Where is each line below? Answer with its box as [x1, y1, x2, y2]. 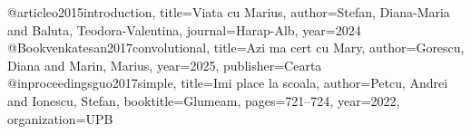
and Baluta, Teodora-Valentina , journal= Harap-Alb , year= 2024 [7, 20, 361, 39]
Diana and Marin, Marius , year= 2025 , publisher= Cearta [7, 55, 322, 74]
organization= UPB [7, 109, 113, 128]
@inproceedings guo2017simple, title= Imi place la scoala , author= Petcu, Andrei [7, 73, 448, 92]
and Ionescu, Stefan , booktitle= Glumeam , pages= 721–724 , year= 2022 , [7, 91, 400, 110]
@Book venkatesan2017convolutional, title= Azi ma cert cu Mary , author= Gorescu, [7, 38, 465, 57]
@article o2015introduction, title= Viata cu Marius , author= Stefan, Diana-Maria [7, 3, 450, 21]
